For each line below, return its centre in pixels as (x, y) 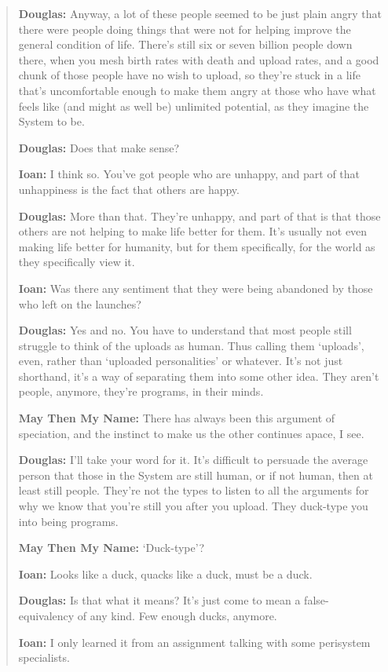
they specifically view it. (77, 262)
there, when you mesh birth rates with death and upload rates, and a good (199, 59)
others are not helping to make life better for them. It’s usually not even (193, 231)
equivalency (46, 615)
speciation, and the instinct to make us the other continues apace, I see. (191, 433)
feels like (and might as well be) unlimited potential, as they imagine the (194, 106)
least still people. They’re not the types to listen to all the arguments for (194, 490)
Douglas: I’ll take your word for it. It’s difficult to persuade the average (193, 460)
